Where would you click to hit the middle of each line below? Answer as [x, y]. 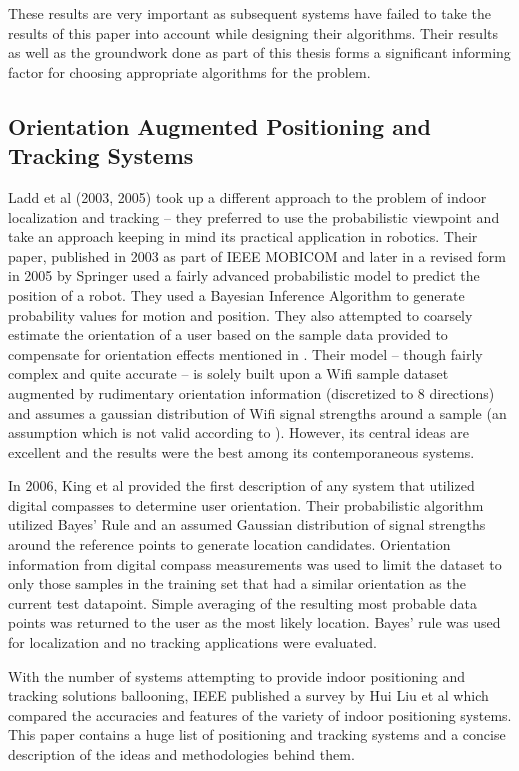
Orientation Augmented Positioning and [219, 125]
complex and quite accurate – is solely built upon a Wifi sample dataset [228, 373]
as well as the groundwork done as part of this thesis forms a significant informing [259, 52]
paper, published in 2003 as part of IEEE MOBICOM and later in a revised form [257, 255]
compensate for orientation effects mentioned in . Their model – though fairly [245, 353]
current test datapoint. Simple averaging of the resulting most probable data [243, 602]
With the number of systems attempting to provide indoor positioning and [237, 675]
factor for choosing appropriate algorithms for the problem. [189, 71]
